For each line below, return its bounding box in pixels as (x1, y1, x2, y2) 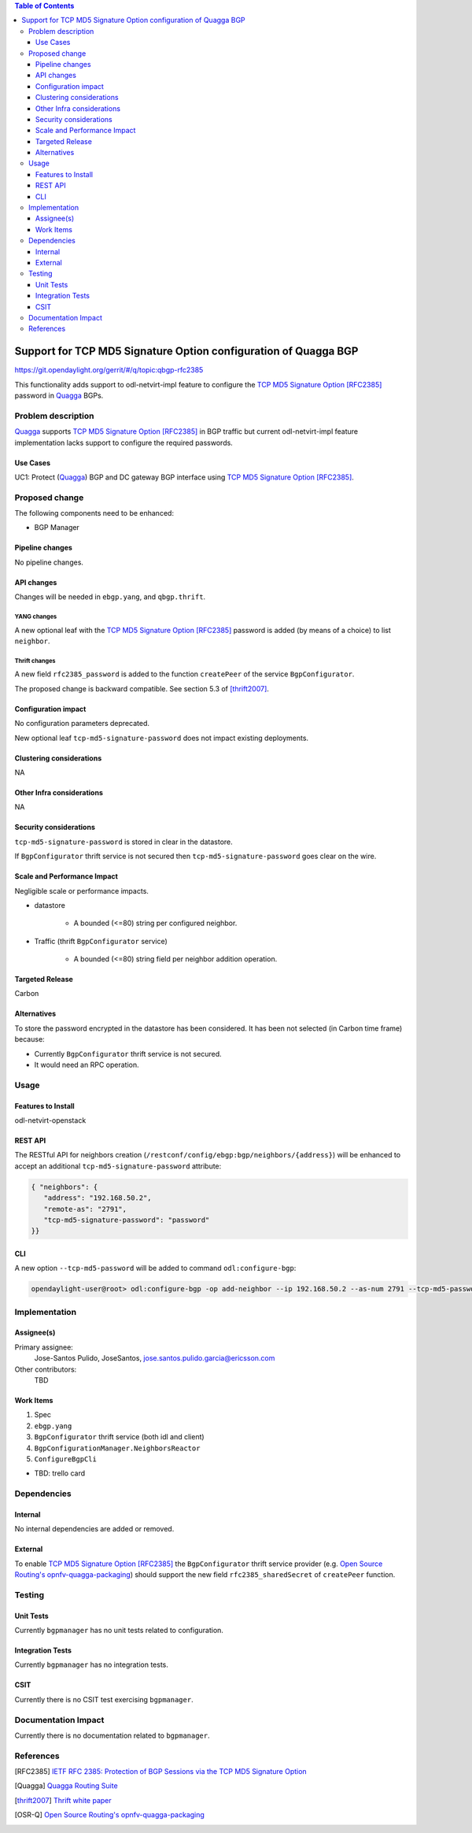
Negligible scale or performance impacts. (14, 886, 149, 895)
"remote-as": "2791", (43, 1205, 127, 1213)
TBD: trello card (34, 1468, 86, 1478)
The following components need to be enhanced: (14, 509, 175, 518)
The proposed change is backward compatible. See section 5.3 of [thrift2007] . (14, 683, 269, 693)
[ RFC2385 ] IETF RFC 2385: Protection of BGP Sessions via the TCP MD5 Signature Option (14, 1767, 307, 1776)
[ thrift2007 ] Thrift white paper (14, 1795, 112, 1805)
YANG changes (14, 613, 57, 621)
